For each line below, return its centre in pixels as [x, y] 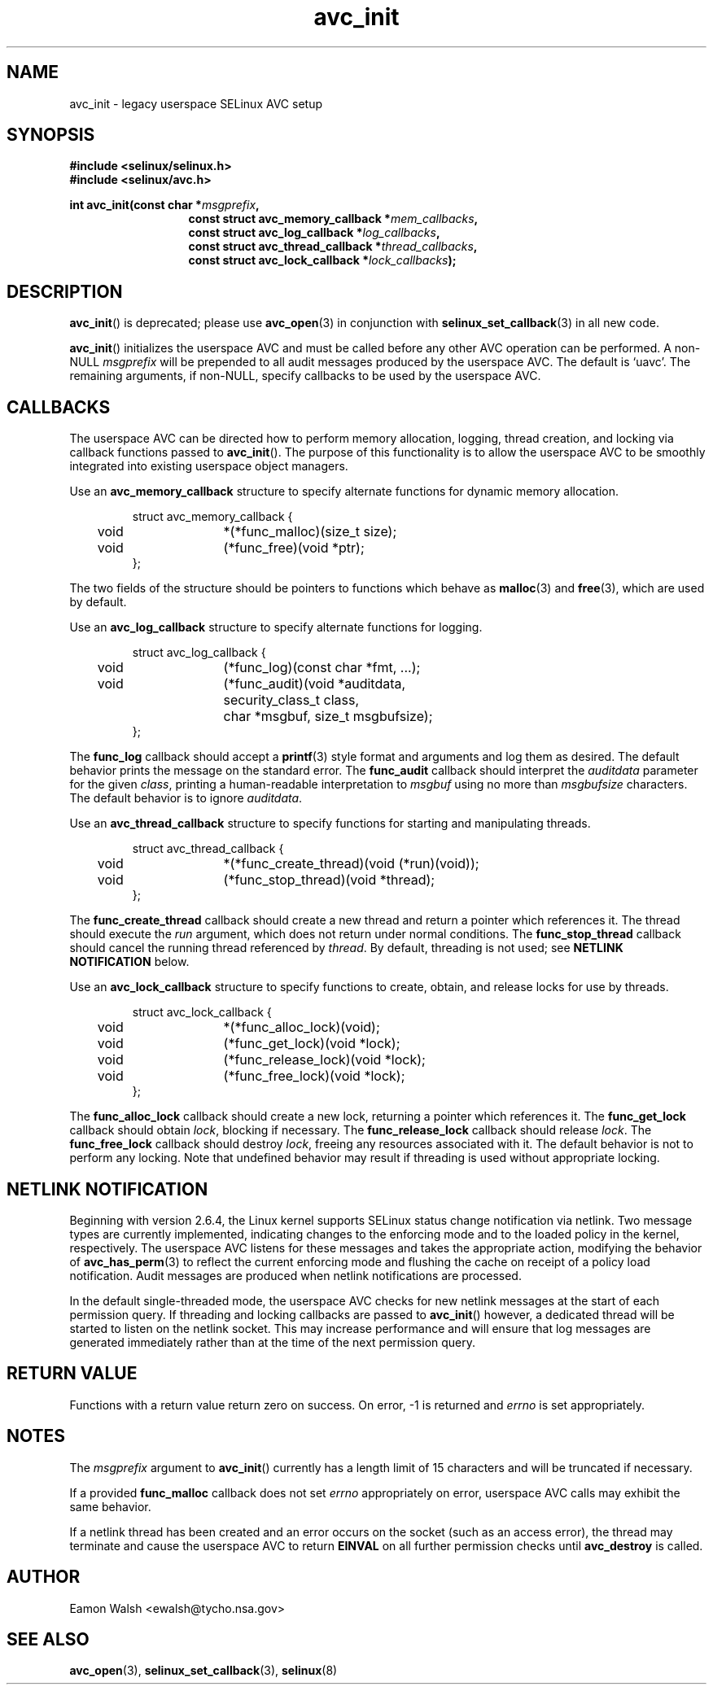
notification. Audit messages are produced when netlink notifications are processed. [295, 1275]
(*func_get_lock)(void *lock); [312, 1044]
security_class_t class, [291, 700]
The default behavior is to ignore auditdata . [186, 798]
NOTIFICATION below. [129, 962]
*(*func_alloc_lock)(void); [302, 1027]
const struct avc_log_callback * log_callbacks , [314, 233]
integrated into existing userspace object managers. [209, 466]
